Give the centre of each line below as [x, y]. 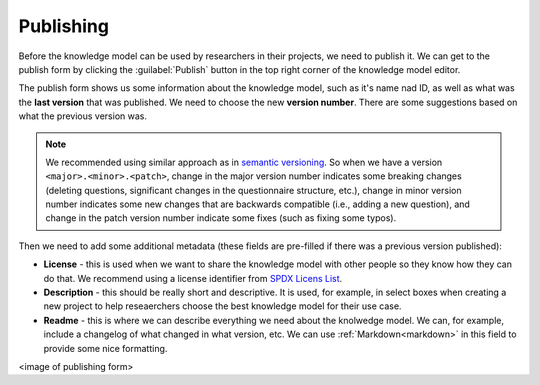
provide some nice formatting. [105, 348]
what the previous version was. [82, 116]
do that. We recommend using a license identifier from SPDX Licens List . [193, 278]
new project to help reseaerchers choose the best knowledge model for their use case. [222, 306]
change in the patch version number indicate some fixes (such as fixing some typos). [221, 218]
